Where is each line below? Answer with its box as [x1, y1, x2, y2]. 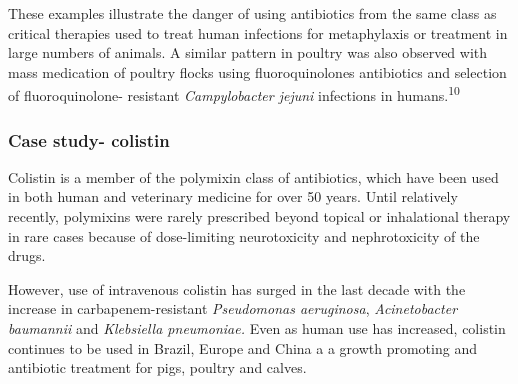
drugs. [8, 245, 46, 266]
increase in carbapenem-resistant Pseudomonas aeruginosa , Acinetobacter [8, 298, 458, 319]
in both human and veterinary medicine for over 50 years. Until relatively [8, 186, 458, 207]
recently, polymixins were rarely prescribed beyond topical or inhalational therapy [8, 206, 511, 227]
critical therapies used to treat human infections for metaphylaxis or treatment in [8, 22, 508, 43]
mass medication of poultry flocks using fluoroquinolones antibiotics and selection [8, 61, 507, 82]
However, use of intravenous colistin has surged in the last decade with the [8, 278, 466, 299]
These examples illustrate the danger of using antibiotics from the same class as [8, 3, 497, 23]
